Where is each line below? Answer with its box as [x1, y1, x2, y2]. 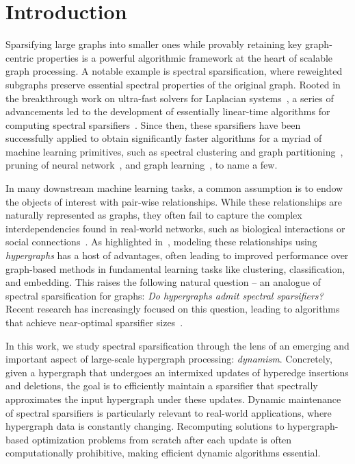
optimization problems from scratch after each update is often [31, 432, 292, 446]
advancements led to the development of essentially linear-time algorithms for [5, 104, 330, 119]
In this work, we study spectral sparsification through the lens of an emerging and [5, 338, 350, 352]
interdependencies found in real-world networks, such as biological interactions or [5, 221, 345, 235]
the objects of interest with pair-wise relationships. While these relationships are [5, 194, 342, 208]
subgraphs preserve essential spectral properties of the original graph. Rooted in [5, 77, 341, 91]
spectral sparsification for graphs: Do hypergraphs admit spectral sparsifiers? [5, 288, 324, 302]
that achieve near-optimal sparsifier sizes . [5, 315, 183, 329]
